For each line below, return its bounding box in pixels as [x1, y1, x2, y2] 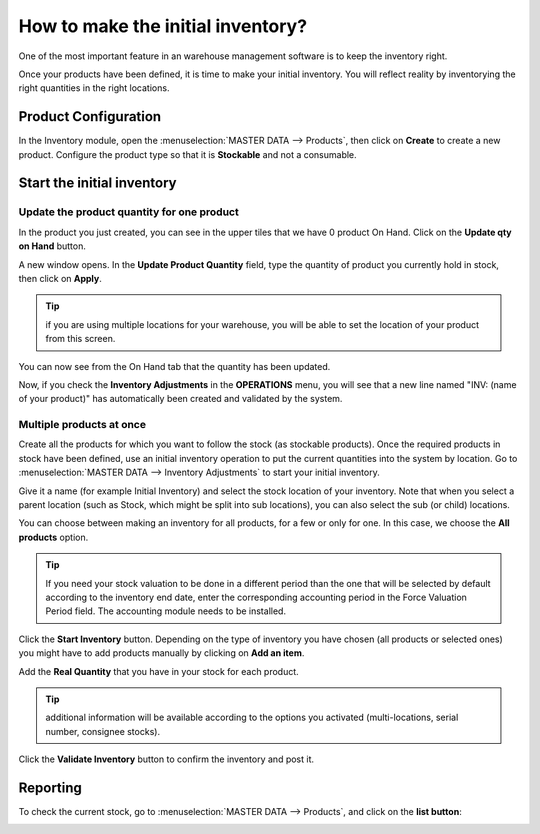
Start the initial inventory [18, 175, 177, 192]
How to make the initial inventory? [18, 15, 308, 37]
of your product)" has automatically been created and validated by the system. [18, 393, 343, 405]
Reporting [18, 779, 82, 796]
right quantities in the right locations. [18, 82, 170, 94]
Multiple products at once [18, 418, 147, 432]
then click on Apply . [18, 272, 102, 284]
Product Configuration [18, 108, 162, 125]
